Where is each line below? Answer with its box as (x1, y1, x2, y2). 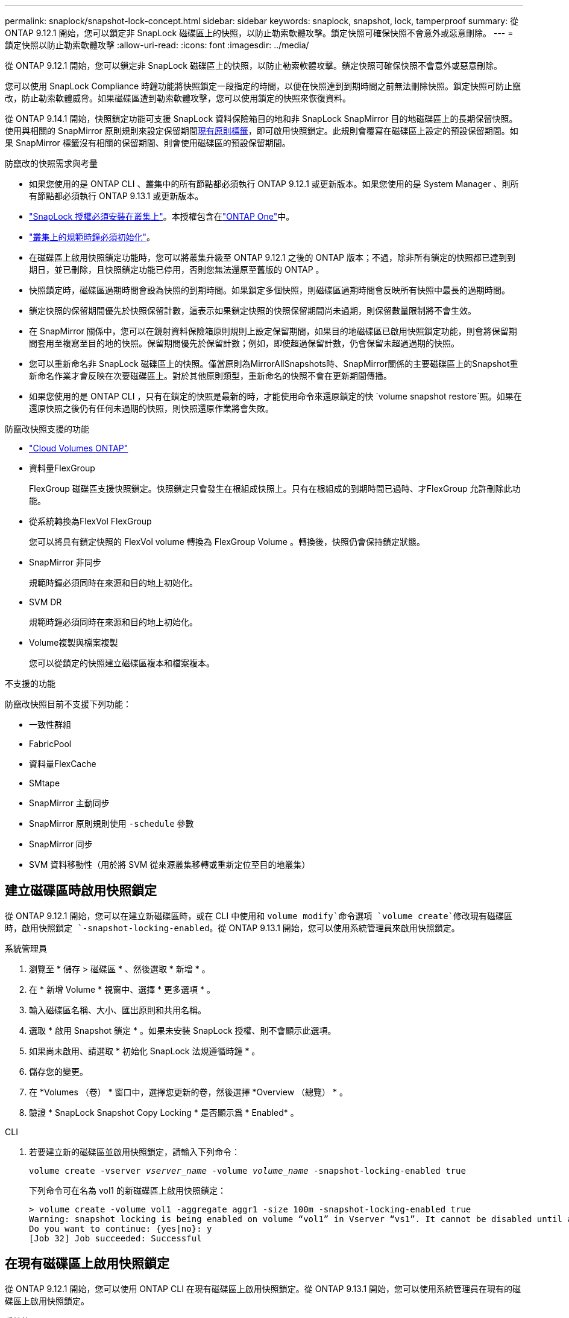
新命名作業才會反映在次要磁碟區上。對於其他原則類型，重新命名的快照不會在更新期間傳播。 (29, 371, 392, 381)
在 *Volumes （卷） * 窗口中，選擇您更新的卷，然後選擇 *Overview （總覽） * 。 (29, 1086, 348, 1097)
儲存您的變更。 (29, 1066, 88, 1077)
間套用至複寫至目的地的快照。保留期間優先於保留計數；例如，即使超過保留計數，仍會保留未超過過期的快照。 (29, 338, 459, 348)
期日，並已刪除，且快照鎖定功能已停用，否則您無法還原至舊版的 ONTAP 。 (29, 264, 324, 275)
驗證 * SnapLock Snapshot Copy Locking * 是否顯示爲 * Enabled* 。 (29, 1107, 299, 1118)
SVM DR (29, 597, 62, 607)
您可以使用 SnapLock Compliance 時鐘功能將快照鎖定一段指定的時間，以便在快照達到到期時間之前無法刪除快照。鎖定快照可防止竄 (5, 81, 521, 91)
